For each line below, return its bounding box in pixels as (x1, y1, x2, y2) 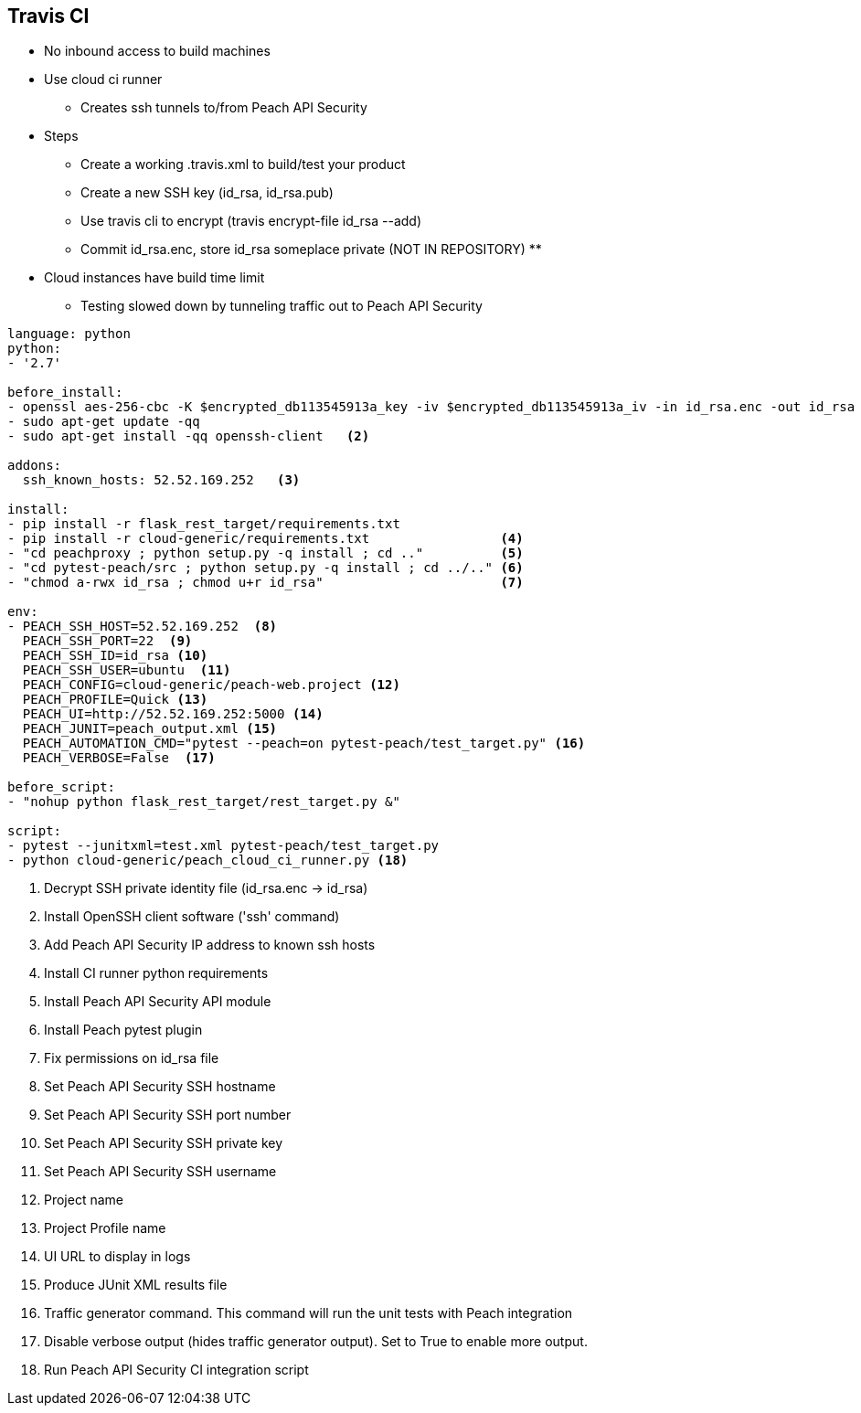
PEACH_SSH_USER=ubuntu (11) (22, 663, 231, 678)
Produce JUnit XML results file (44, 1277, 228, 1293)
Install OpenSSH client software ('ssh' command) (44, 908, 340, 925)
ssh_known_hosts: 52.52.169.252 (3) (22, 473, 301, 488)
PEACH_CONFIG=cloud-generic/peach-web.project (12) (22, 677, 400, 693)
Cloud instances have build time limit (44, 270, 265, 286)
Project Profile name (44, 1220, 166, 1237)
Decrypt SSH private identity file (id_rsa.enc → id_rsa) (44, 880, 368, 897)
